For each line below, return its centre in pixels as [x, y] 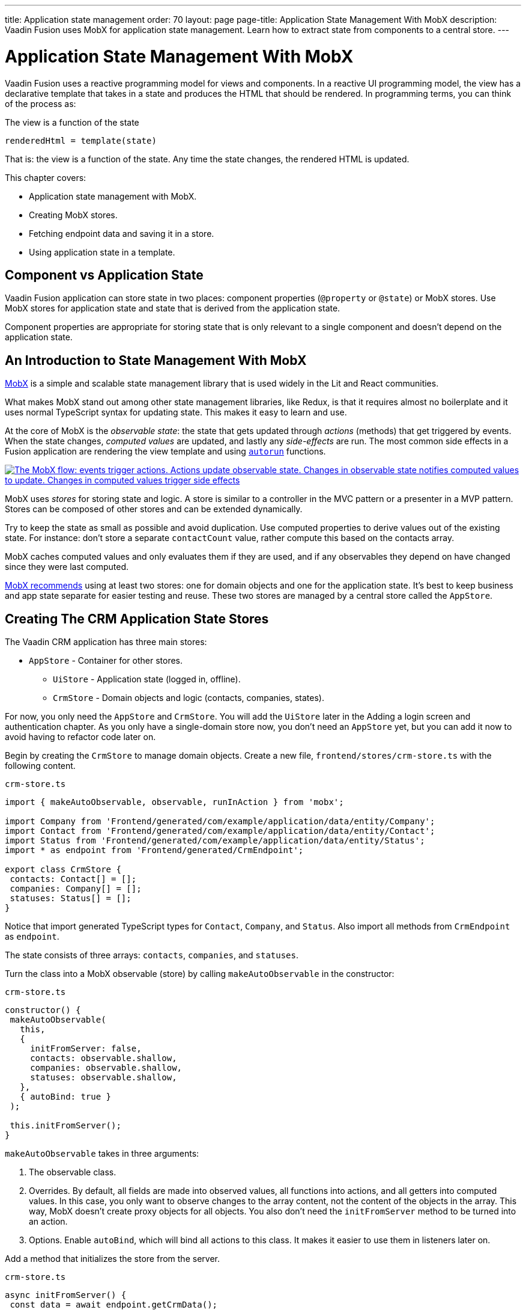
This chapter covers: [46, 177]
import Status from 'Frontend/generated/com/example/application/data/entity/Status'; [215, 841]
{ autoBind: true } [66, 1097]
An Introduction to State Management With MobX [156, 360]
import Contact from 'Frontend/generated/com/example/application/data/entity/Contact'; [220, 831]
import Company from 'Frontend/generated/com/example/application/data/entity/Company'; [220, 822]
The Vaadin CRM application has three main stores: [106, 642]
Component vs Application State [104, 275]
